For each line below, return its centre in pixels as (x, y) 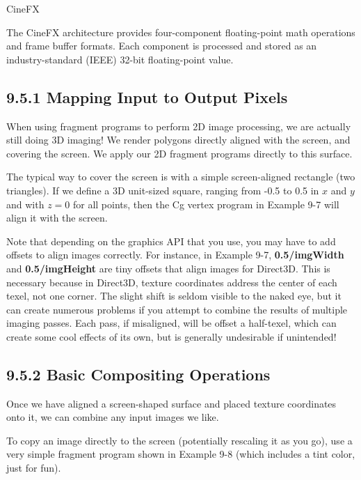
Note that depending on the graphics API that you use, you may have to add (171, 241)
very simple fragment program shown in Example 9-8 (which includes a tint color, (181, 454)
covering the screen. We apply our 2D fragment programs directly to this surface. (179, 153)
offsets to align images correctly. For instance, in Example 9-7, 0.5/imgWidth (175, 255)
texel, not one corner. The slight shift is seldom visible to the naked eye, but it (174, 296)
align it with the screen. (57, 218)
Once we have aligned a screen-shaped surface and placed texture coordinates (171, 403)
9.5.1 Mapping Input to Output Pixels (147, 96)
